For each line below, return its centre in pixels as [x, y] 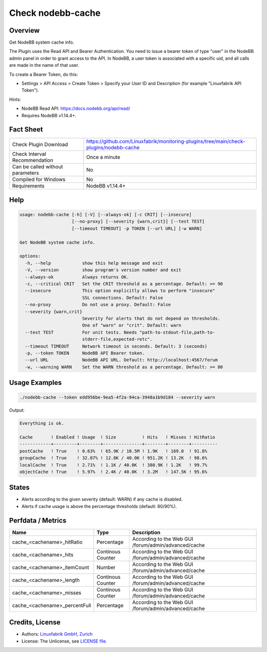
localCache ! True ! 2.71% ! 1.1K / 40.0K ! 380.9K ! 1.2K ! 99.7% [113, 465]
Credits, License [35, 623]
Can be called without [38, 167]
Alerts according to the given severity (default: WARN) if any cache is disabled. [102, 499]
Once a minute [103, 157]
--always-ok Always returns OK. [77, 277]
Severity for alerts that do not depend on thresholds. [151, 318]
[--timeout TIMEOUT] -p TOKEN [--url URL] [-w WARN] [137, 228]
